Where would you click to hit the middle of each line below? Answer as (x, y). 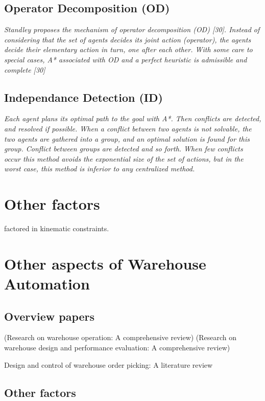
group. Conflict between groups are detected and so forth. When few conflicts (124, 149)
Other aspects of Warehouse (105, 263)
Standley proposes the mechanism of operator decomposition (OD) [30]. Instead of (132, 29)
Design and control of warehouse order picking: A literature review (109, 364)
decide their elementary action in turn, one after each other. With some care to (128, 49)
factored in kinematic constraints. (57, 228)
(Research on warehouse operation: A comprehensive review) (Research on (121, 337)
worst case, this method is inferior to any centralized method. (100, 169)
